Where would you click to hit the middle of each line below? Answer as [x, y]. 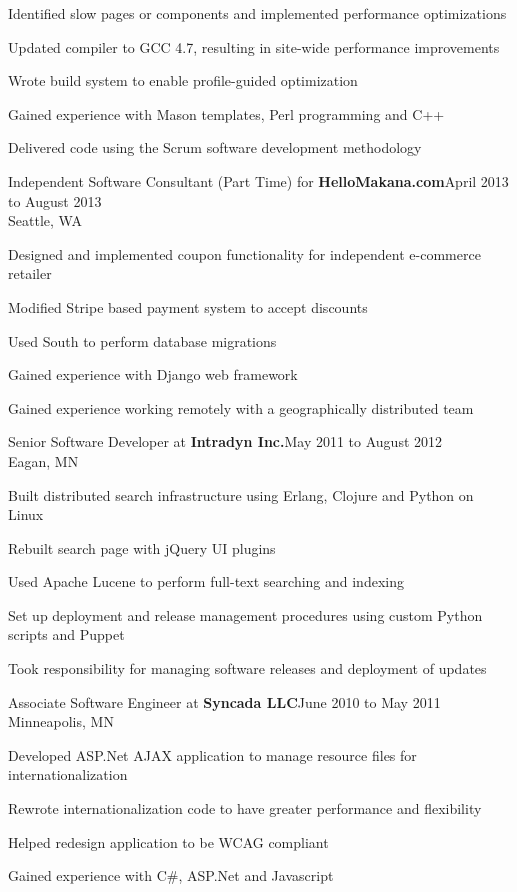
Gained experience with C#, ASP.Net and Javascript [171, 875]
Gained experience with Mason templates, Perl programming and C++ [226, 113]
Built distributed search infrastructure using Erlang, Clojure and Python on [241, 494]
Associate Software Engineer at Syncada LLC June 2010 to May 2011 [224, 701]
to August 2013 [55, 200]
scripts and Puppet [66, 634]
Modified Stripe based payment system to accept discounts [188, 306]
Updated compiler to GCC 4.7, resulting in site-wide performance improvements [254, 46]
